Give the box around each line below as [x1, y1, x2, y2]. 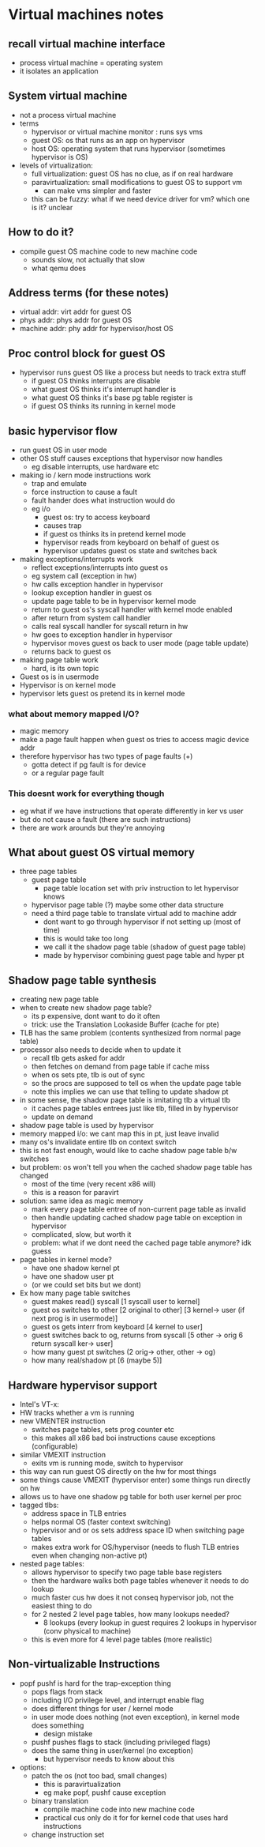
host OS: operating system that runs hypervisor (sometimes [31, 144, 226, 153]
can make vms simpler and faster [43, 186, 151, 195]
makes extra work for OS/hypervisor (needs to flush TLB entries [31, 1543, 240, 1552]
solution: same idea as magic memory [19, 1196, 144, 1206]
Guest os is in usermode [19, 672, 99, 681]
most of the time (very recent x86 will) [31, 1179, 156, 1189]
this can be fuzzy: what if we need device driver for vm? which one [31, 194, 250, 203]
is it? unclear [31, 202, 73, 212]
